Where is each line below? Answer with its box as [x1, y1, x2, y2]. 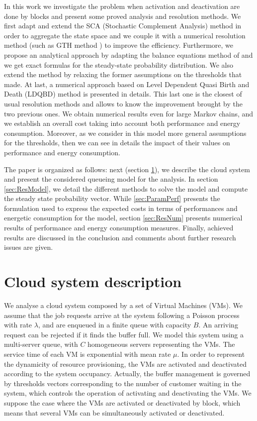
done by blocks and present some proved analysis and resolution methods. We [4, 10, 241, 21]
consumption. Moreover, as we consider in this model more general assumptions [4, 127, 247, 138]
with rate [4, 319, 32, 330]
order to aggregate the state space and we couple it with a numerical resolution [4, 30, 246, 40]
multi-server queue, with [4, 339, 78, 349]
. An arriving [198, 319, 238, 330]
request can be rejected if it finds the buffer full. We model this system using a [4, 329, 244, 339]
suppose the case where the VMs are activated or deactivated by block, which [4, 397, 241, 408]
